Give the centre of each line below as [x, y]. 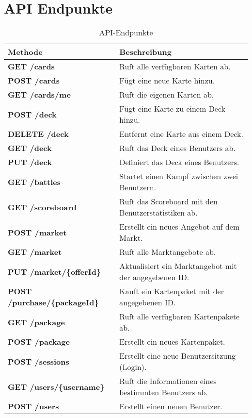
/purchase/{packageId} [53, 302]
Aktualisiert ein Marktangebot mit [178, 266]
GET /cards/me [39, 95]
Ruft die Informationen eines [168, 381]
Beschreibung [145, 52]
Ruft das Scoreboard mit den [168, 201]
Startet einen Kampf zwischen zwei [179, 176]
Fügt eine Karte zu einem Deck [173, 109]
